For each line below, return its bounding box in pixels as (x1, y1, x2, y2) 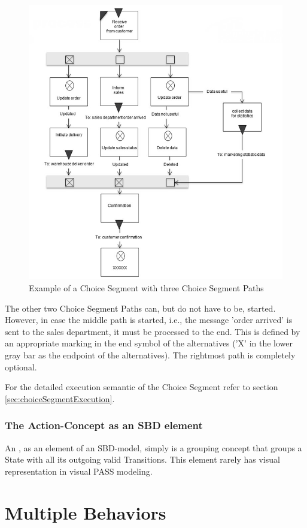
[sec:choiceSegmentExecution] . (5, 392, 115, 405)
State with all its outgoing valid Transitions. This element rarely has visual (5, 453, 280, 466)
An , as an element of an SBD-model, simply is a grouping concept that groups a (5, 441, 302, 454)
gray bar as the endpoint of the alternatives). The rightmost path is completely (5, 349, 296, 361)
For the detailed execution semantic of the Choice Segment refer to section (5, 381, 278, 393)
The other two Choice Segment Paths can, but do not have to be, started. (5, 301, 276, 314)
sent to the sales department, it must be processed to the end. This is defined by (5, 325, 300, 337)
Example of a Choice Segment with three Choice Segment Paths (29, 282, 264, 294)
